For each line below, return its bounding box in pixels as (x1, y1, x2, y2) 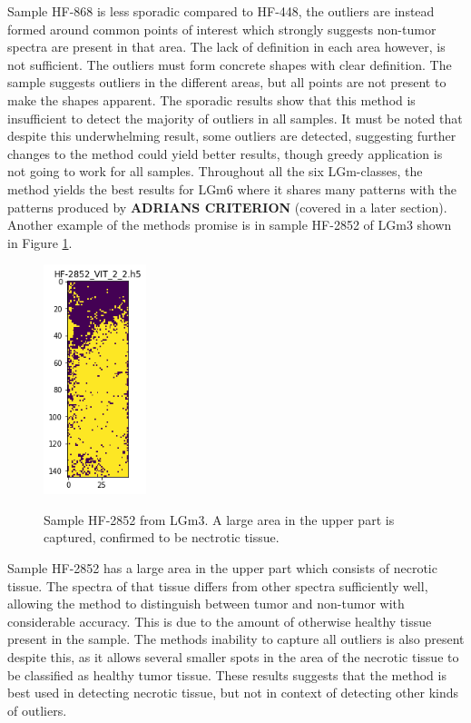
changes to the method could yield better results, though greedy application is (7, 144, 443, 163)
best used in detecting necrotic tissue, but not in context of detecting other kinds (7, 683, 459, 702)
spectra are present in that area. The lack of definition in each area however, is (7, 37, 446, 56)
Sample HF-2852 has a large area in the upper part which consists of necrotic (7, 559, 437, 577)
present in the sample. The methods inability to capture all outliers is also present (7, 629, 465, 649)
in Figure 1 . (7, 233, 73, 252)
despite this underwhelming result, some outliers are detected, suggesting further (7, 126, 456, 145)
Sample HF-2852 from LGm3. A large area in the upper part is (44, 510, 395, 529)
